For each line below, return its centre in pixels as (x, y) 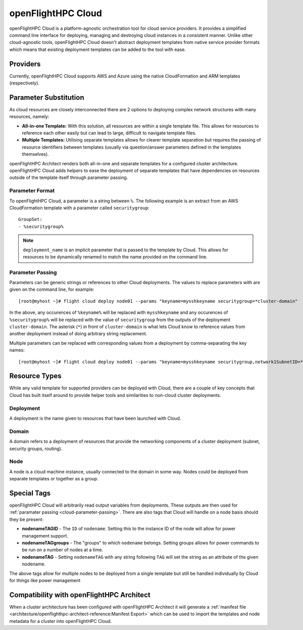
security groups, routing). (36, 448)
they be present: (27, 519)
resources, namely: (29, 117)
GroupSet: (30, 219)
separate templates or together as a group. (54, 479)
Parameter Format (32, 191)
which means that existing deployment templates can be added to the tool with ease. (98, 49)
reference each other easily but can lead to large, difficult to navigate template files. (109, 133)
